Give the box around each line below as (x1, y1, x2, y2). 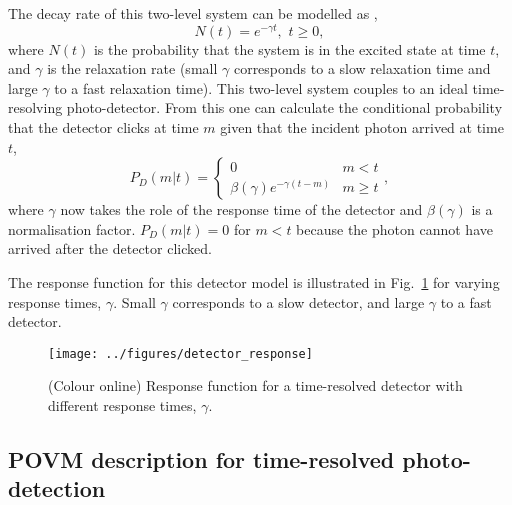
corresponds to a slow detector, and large (172, 291, 425, 312)
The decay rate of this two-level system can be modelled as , (8, 3, 378, 23)
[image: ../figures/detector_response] (48, 346, 313, 361)
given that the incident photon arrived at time (220, 117, 504, 138)
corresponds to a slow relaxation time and (233, 58, 491, 79)
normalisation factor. (8, 218, 136, 239)
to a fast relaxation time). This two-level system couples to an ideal (54, 77, 468, 98)
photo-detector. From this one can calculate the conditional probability (66, 97, 503, 118)
